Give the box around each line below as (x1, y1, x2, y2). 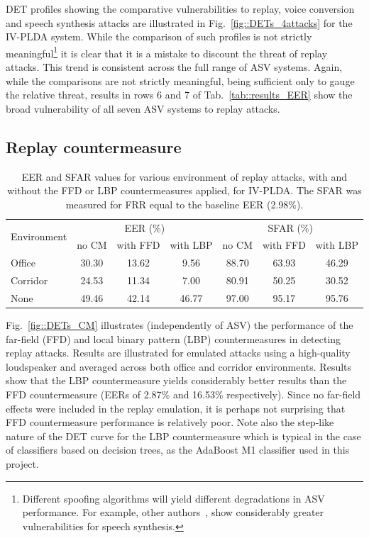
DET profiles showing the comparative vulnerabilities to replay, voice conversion (6, 1, 355, 16)
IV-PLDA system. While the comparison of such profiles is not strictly (6, 29, 312, 44)
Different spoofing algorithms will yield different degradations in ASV (22, 491, 325, 505)
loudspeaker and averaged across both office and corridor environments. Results (6, 359, 352, 374)
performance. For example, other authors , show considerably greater (22, 505, 324, 520)
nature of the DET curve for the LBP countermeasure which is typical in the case (6, 428, 361, 443)
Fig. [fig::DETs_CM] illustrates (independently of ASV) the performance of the (6, 318, 353, 332)
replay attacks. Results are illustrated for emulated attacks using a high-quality (6, 345, 351, 360)
